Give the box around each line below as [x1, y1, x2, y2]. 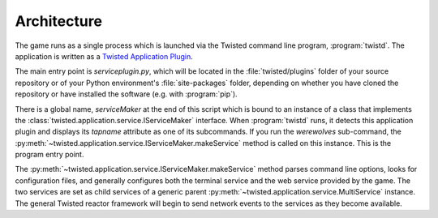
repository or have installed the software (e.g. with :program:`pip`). [15, 89, 238, 99]
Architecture [15, 12, 103, 30]
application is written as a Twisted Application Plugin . [15, 51, 194, 61]
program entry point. [15, 150, 84, 160]
